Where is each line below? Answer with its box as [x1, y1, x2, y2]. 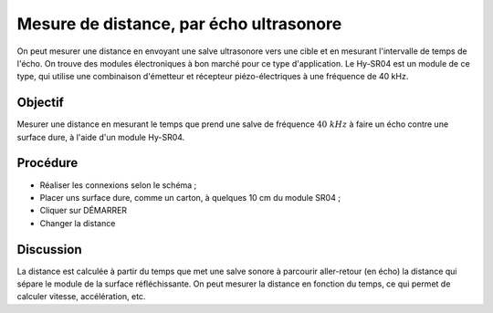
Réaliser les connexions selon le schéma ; [39, 179, 197, 191]
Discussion [16, 242, 82, 257]
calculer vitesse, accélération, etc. [16, 291, 146, 302]
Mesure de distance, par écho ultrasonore [16, 14, 342, 34]
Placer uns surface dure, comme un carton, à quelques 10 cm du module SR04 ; [39, 192, 341, 203]
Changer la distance [39, 217, 116, 228]
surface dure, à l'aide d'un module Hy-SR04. [16, 131, 185, 142]
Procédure [16, 155, 79, 171]
